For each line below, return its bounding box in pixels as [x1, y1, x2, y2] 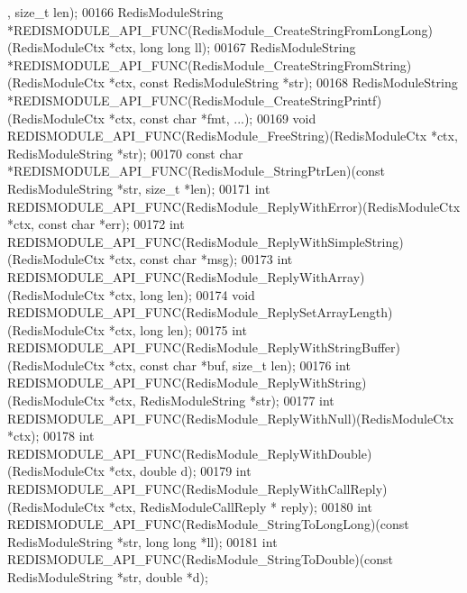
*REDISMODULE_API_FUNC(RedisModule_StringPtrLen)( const [7, 161, 385, 180]
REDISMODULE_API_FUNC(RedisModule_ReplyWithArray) [7, 267, 365, 286]
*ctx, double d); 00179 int [108, 461, 252, 480]
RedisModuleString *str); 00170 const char [7, 143, 243, 162]
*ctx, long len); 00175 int [108, 320, 247, 339]
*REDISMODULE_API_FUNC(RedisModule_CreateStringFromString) [7, 55, 412, 74]
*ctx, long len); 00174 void [108, 285, 255, 304]
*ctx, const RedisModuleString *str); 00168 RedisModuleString [108, 73, 458, 92]
